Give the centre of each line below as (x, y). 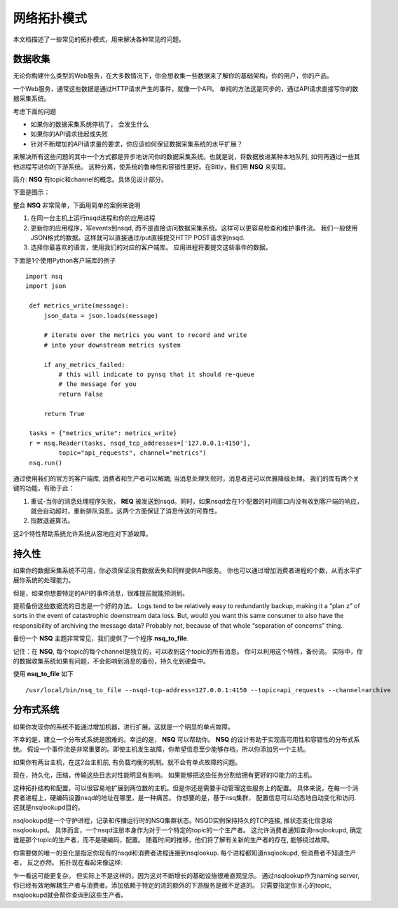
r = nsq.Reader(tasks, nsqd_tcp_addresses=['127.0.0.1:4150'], (140, 443)
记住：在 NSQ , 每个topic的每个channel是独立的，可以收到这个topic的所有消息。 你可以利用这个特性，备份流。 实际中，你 (188, 651)
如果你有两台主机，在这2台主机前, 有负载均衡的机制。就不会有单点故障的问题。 (127, 762)
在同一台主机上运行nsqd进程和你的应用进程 (93, 218)
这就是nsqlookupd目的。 (48, 807)
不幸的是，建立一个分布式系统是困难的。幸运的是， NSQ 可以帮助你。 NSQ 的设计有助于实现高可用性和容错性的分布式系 (186, 739)
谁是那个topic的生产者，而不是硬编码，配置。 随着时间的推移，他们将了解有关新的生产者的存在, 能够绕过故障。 (173, 840)
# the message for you (97, 384)
